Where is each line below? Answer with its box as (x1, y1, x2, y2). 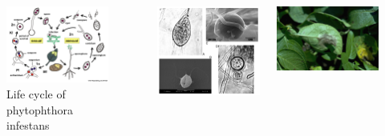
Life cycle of (6, 86, 66, 102)
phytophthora (6, 101, 73, 118)
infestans (6, 117, 50, 134)
